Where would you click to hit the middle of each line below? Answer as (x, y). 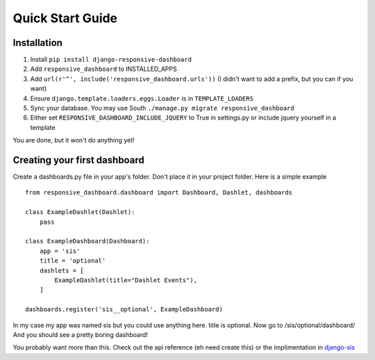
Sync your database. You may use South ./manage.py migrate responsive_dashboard (162, 108)
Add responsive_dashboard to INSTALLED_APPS (103, 69)
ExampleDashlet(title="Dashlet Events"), (126, 280)
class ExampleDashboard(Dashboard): (87, 241)
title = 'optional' (73, 261)
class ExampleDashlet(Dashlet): (80, 212)
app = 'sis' (60, 251)
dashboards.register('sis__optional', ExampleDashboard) (124, 310)
